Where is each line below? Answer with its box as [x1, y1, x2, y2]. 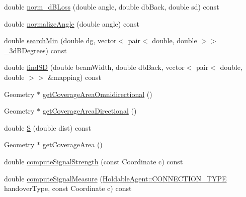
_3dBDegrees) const [4, 45, 67, 55]
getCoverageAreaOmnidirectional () [42, 88, 152, 99]
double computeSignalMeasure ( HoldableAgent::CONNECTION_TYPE [4, 173, 227, 183]
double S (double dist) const [4, 122, 91, 133]
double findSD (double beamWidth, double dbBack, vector [4, 62, 185, 72]
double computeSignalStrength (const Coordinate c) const [4, 156, 183, 166]
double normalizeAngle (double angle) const [4, 18, 139, 29]
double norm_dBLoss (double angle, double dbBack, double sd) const [4, 2, 219, 12]
